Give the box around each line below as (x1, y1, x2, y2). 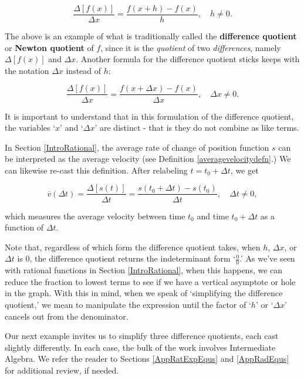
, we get (230, 164, 259, 176)
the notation (5, 64, 49, 76)
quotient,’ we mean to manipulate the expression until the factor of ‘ (5, 298, 251, 310)
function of (5, 221, 44, 233)
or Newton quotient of (5, 41, 94, 53)
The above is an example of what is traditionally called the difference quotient (5, 30, 297, 42)
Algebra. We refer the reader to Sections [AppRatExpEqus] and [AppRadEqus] (5, 352, 289, 365)
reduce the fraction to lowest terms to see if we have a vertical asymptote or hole (5, 275, 296, 287)
